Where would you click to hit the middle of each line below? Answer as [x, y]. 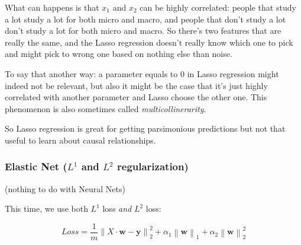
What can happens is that [52, 7]
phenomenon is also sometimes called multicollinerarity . [106, 108]
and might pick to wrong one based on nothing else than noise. [119, 54]
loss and [117, 209]
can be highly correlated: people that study [218, 7]
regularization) [153, 166]
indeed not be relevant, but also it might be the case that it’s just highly [136, 85]
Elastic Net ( [36, 166]
